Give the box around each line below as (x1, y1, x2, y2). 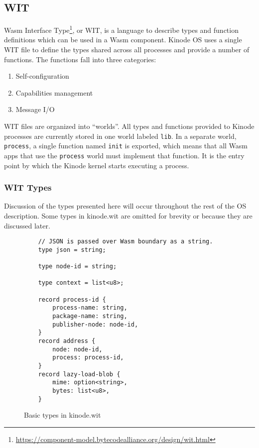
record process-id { (38, 296, 106, 303)
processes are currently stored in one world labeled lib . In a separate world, (4, 130, 237, 141)
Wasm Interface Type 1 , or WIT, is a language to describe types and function (4, 23, 239, 35)
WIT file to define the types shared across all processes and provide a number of (4, 44, 250, 55)
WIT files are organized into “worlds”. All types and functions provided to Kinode (4, 121, 255, 131)
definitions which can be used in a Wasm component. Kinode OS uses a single (4, 34, 242, 45)
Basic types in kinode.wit (24, 410, 101, 420)
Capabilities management (15, 87, 93, 98)
